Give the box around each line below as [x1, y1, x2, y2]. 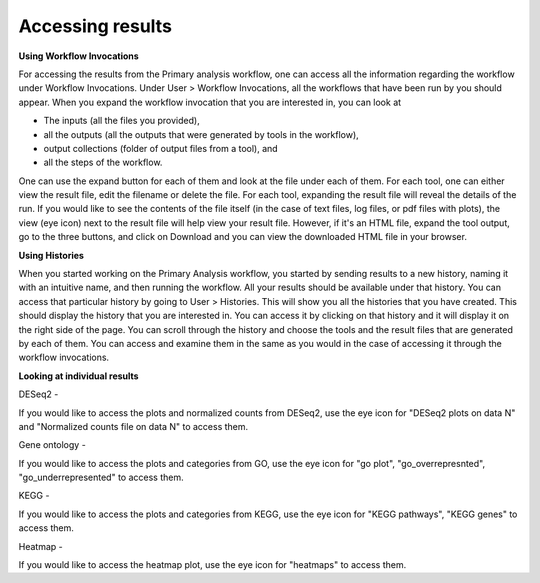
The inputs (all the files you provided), [43, 115, 200, 127]
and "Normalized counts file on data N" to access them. [18, 420, 249, 432]
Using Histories [18, 249, 85, 261]
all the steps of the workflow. [43, 156, 163, 169]
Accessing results [18, 15, 172, 37]
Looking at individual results [18, 370, 139, 382]
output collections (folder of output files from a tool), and [43, 142, 279, 154]
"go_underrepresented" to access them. [18, 471, 184, 484]
